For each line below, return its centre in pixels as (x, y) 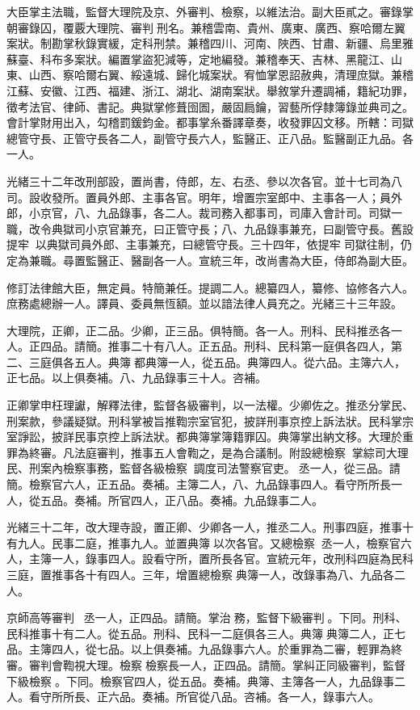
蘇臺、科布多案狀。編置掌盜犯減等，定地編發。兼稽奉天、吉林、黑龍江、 (199, 59)
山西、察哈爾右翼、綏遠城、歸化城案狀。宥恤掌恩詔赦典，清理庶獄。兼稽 (221, 75)
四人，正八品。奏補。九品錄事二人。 (227, 500)
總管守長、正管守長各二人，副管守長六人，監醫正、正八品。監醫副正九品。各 (210, 138)
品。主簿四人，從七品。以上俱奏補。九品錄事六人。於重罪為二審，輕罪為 (199, 649)
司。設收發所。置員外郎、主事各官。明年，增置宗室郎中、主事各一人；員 (199, 197)
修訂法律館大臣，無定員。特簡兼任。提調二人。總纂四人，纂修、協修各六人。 (210, 287)
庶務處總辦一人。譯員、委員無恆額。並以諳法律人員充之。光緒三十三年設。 (204, 303)
